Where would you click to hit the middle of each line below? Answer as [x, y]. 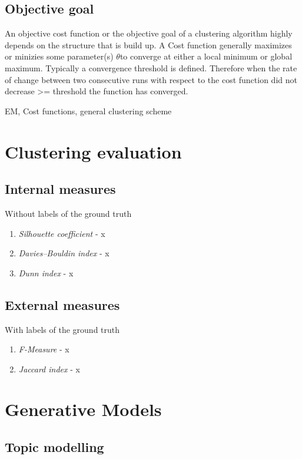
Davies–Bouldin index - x [64, 253]
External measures [62, 304]
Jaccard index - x [49, 369]
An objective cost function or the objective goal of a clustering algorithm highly [149, 33]
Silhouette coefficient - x [62, 233]
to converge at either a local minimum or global [206, 56]
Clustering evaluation [93, 151]
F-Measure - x [44, 349]
